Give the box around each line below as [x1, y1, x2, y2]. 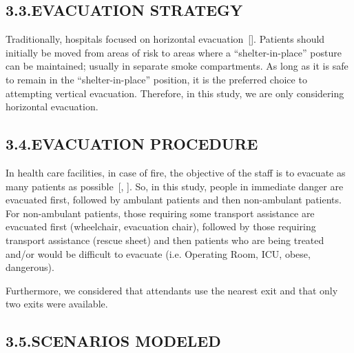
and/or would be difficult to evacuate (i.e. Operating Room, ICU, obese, [6, 246, 311, 261]
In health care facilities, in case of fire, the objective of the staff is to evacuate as [6, 165, 346, 179]
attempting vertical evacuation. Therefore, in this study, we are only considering [6, 85, 344, 100]
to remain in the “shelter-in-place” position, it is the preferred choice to [6, 72, 307, 86]
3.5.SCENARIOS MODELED [6, 330, 221, 352]
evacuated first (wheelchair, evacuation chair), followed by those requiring [6, 219, 316, 234]
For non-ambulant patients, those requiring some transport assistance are [6, 205, 315, 220]
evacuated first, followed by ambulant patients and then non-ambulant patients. [6, 192, 342, 207]
